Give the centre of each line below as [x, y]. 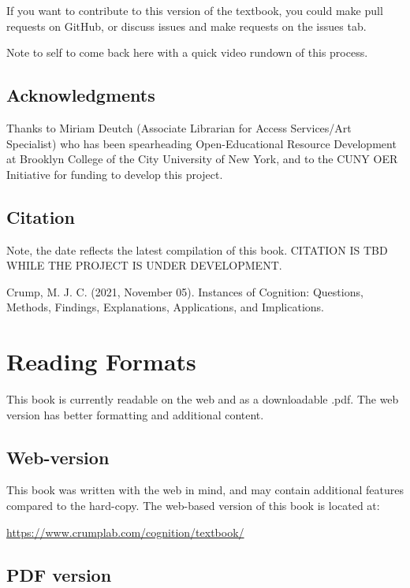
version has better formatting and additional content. [135, 414]
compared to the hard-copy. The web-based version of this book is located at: [193, 506]
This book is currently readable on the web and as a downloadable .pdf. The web [203, 399]
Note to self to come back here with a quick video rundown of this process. [187, 52]
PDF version [59, 574]
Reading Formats [101, 361]
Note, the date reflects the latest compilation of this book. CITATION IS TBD [197, 249]
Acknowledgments [81, 95]
